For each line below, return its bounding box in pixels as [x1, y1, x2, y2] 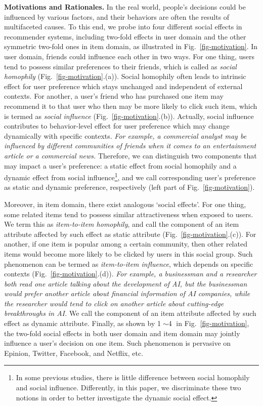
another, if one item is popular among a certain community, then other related [4, 238, 247, 249]
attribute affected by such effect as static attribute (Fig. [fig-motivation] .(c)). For [4, 228, 256, 239]
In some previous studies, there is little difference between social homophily [16, 372, 250, 383]
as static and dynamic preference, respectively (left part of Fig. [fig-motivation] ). [4, 182, 255, 192]
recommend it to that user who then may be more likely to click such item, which [4, 100, 257, 111]
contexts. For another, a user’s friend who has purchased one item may [4, 91, 224, 101]
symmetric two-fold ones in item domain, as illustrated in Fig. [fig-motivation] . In [4, 41, 258, 52]
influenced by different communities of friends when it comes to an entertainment [4, 140, 256, 151]
